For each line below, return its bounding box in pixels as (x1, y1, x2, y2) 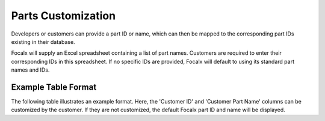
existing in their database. (11, 38, 75, 45)
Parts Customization (11, 9, 116, 22)
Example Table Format (11, 82, 97, 92)
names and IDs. (11, 66, 50, 73)
